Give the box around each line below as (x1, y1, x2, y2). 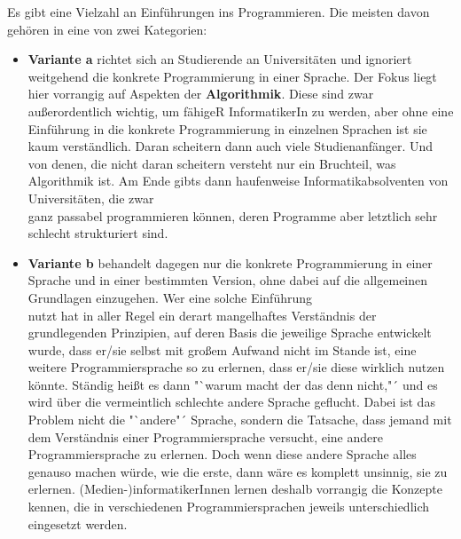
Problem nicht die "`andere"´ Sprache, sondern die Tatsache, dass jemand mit (27, 410, 452, 429)
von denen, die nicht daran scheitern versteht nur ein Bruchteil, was (27, 154, 396, 172)
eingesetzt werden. (27, 514, 128, 533)
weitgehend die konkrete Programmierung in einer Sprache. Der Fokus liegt (27, 67, 437, 85)
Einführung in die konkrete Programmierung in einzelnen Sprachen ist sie (27, 119, 427, 138)
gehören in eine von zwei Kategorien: (7, 20, 207, 38)
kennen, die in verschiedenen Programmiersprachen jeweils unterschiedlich (27, 497, 430, 516)
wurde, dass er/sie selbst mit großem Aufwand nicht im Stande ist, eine (27, 340, 417, 359)
